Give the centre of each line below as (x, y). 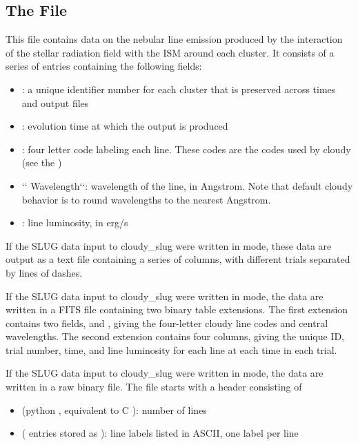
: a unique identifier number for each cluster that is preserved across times (179, 89)
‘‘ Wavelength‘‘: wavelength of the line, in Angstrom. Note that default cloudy (187, 185)
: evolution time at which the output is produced (125, 126)
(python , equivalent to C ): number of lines (114, 409)
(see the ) (42, 162)
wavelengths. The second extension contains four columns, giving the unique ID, (175, 336)
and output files (55, 102)
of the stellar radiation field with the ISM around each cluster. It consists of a (170, 52)
